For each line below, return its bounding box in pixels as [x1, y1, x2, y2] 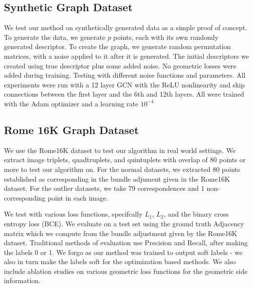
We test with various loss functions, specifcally [4, 209, 143, 219]
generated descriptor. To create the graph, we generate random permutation [4, 41, 231, 51]
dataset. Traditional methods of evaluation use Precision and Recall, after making [4, 237, 248, 248]
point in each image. [48, 192, 108, 203]
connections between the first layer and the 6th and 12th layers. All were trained [4, 89, 244, 99]
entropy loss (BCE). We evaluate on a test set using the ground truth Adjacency [4, 218, 244, 228]
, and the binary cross [163, 209, 229, 219]
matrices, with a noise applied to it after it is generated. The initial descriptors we [4, 51, 249, 61]
